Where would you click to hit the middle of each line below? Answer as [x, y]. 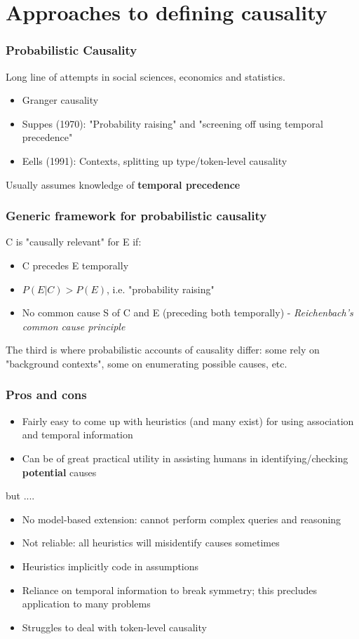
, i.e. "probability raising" [161, 289]
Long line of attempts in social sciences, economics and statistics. [145, 76]
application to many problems [86, 604]
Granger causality [60, 100]
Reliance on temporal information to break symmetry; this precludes [170, 590]
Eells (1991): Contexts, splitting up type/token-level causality [155, 160]
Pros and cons [46, 395]
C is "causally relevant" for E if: [74, 242]
